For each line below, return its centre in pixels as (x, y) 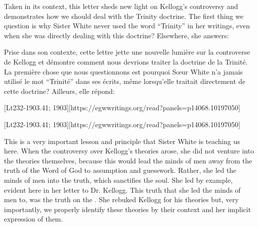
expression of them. (34, 219)
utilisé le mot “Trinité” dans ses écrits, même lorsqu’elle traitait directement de (125, 81)
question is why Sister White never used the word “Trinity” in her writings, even (127, 26)
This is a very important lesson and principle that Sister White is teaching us (122, 141)
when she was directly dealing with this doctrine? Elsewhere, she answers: (117, 35)
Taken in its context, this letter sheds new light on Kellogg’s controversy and (121, 6)
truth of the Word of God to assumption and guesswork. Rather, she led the (120, 170)
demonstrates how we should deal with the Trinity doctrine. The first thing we (124, 16)
